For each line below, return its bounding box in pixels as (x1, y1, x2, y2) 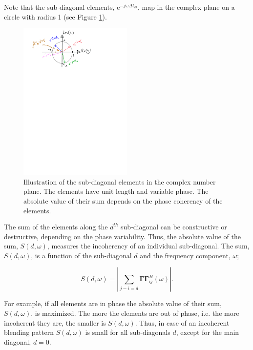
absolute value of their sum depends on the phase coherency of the (23, 195, 223, 206)
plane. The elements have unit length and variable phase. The (23, 186, 209, 196)
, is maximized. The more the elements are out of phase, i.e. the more (31, 308, 239, 318)
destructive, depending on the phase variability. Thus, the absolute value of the (4, 231, 241, 241)
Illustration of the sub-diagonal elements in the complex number (23, 176, 216, 186)
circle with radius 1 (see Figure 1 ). (4, 11, 107, 21)
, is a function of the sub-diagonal (31, 250, 132, 260)
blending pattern (4, 327, 54, 337)
